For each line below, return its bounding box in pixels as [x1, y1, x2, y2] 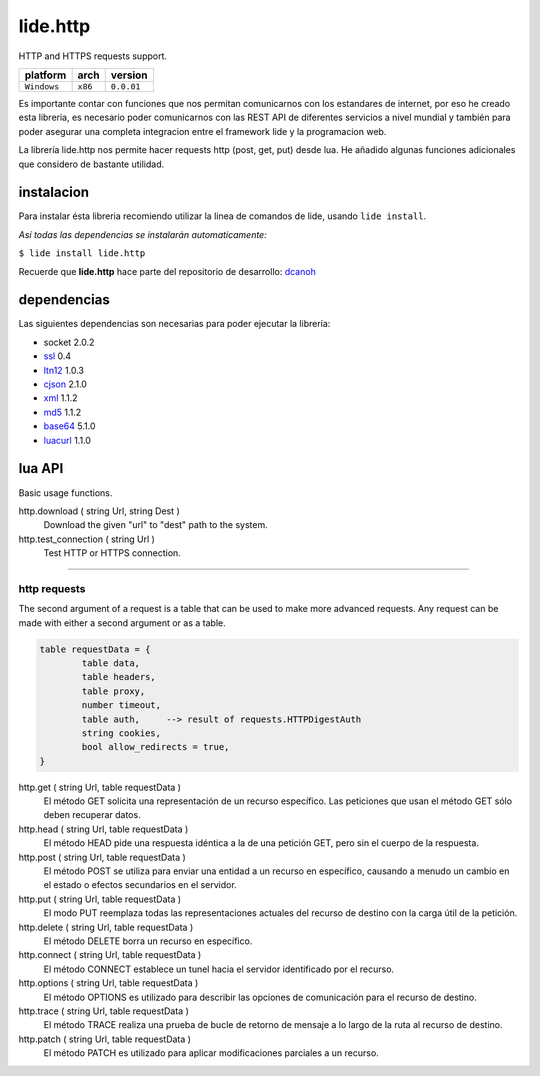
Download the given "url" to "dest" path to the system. [43, 519, 269, 531]
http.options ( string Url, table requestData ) [18, 977, 199, 989]
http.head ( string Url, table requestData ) [18, 823, 189, 835]
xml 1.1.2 [43, 392, 79, 404]
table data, [81, 657, 140, 669]
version [110, 68, 149, 82]
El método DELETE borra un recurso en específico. [43, 935, 253, 947]
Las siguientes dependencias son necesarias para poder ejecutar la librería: [18, 318, 331, 330]
